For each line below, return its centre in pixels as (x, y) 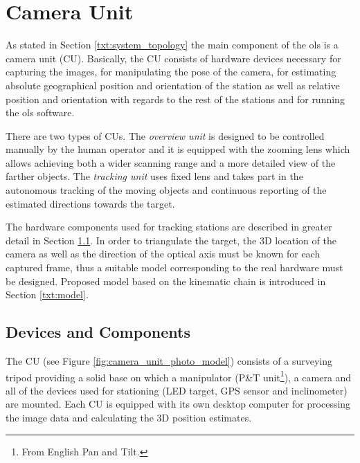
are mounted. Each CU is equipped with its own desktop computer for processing (178, 404)
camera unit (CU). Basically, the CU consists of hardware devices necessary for (173, 58)
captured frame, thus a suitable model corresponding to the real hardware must (174, 267)
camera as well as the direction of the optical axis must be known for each (163, 254)
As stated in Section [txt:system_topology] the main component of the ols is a (172, 45)
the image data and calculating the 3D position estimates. (129, 418)
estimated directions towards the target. (90, 203)
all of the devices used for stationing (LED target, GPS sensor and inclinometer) (177, 390)
